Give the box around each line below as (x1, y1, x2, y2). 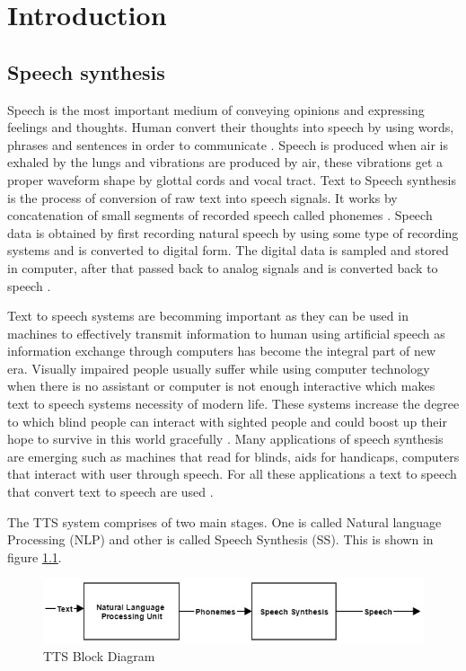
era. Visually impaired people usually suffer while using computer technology (7, 358, 430, 377)
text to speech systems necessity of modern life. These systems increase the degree (7, 394, 460, 413)
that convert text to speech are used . (7, 482, 214, 501)
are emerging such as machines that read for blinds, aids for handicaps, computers (7, 446, 460, 465)
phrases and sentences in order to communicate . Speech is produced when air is (7, 135, 449, 154)
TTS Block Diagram (43, 647, 155, 666)
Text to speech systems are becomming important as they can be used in (7, 306, 409, 325)
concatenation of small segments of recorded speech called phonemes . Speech (7, 206, 433, 225)
